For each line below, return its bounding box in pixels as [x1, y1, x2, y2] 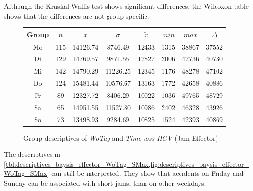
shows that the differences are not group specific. [4, 10, 149, 20]
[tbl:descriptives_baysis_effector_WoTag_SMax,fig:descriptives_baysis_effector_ [4, 158, 249, 169]
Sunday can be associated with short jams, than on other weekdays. [4, 178, 206, 188]
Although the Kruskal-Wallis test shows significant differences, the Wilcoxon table [4, 1, 249, 11]
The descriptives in [4, 149, 61, 159]
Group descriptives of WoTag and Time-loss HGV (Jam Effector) [23, 133, 218, 143]
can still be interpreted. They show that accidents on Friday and [51, 168, 244, 178]
